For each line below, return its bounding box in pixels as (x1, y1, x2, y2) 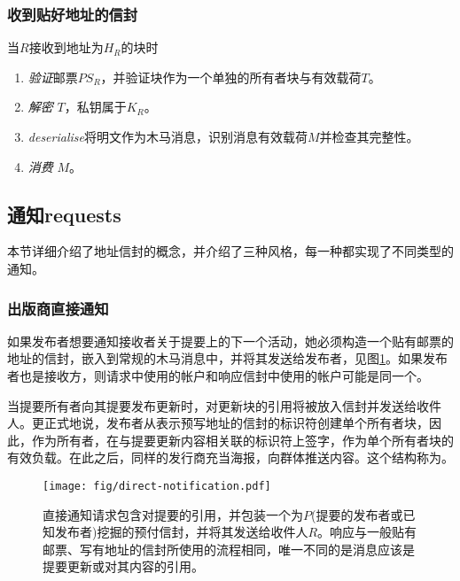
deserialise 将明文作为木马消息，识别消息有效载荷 (27, 128, 308, 145)
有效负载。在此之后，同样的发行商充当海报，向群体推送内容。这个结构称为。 (7, 448, 454, 467)
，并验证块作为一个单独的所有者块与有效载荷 (100, 67, 362, 86)
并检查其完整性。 (319, 128, 419, 145)
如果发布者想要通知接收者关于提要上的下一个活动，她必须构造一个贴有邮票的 (7, 331, 454, 350)
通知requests (7, 200, 121, 228)
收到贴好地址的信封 (7, 3, 138, 25)
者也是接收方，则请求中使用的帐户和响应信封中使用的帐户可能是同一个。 (7, 366, 429, 384)
